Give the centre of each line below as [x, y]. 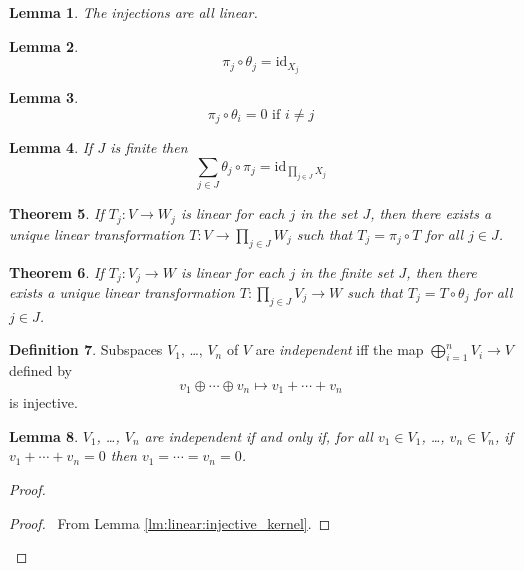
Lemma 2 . [44, 45]
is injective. [43, 402]
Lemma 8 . [44, 435]
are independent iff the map [339, 349]
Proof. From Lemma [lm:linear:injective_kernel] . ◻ [170, 522]
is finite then [149, 147]
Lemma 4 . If [51, 147]
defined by [41, 370]
